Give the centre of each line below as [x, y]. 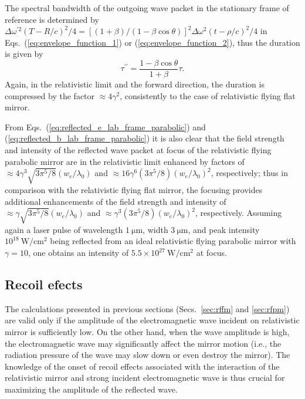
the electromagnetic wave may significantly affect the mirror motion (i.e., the [143, 343]
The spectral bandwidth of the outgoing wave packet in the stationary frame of [147, 8]
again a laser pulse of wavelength [64, 229]
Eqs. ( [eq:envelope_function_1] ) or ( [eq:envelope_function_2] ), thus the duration [152, 42]
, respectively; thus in [249, 173]
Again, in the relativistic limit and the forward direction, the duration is [135, 84]
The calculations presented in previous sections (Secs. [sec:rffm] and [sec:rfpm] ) [147, 308]
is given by [24, 54]
